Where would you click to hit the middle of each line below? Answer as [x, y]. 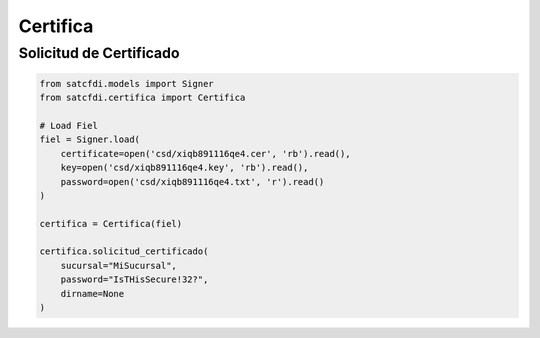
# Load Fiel [69, 125]
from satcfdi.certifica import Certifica [142, 98]
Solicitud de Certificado [99, 53]
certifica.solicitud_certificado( [124, 251]
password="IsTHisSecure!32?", [134, 279]
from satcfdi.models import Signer [126, 83]
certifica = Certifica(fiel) [111, 223]
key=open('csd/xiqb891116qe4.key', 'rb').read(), [184, 168]
